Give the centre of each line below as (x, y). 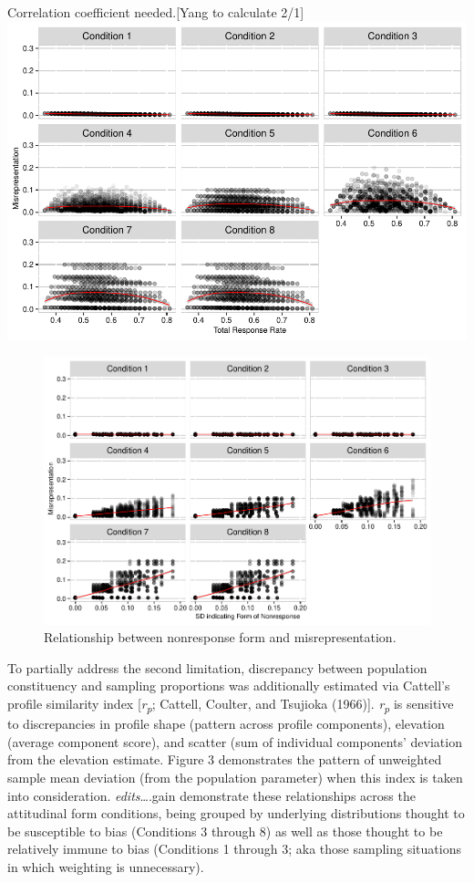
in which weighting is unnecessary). (106, 866)
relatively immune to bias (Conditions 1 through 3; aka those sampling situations (234, 849)
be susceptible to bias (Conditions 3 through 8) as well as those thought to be (225, 831)
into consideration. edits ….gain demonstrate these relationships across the (211, 795)
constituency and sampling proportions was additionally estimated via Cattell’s (229, 686)
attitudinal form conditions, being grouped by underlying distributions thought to (236, 813)
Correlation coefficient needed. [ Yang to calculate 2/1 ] (156, 12)
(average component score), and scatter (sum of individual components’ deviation (235, 741)
